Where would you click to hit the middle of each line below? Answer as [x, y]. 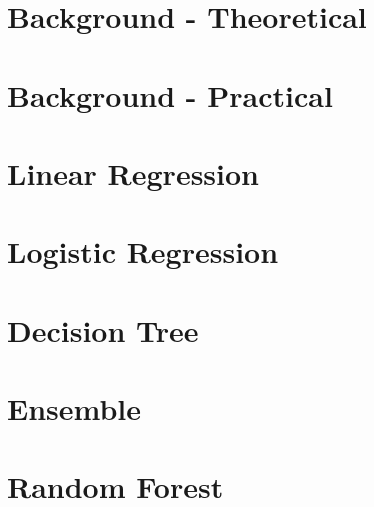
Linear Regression [133, 172]
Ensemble [74, 408]
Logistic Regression [143, 251]
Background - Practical [170, 94]
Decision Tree [103, 329]
